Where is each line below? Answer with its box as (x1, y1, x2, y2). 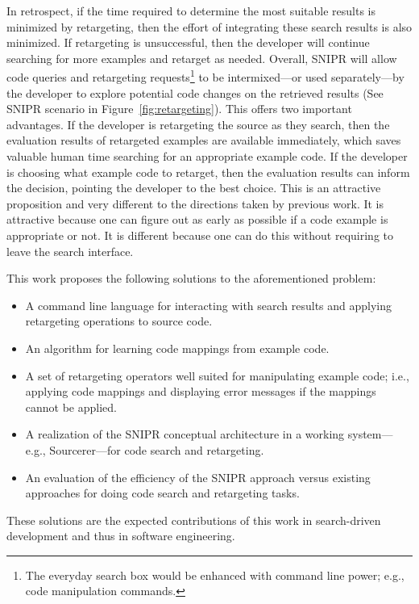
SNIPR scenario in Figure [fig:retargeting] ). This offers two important (6, 100, 352, 117)
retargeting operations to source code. (25, 312, 213, 329)
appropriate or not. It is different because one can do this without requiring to (6, 226, 393, 243)
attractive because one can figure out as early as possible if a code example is (6, 211, 388, 228)
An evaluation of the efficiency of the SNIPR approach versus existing (25, 468, 371, 485)
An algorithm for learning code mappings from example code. (25, 339, 330, 356)
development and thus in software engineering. (6, 527, 235, 544)
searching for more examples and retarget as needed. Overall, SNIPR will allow (6, 49, 397, 66)
